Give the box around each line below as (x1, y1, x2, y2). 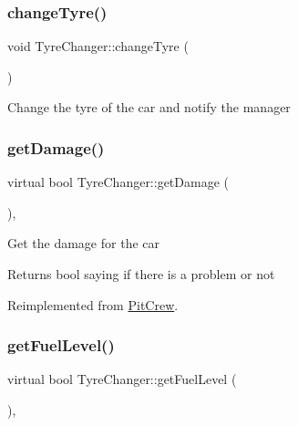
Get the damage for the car (7, 234, 159, 253)
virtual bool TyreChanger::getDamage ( (7, 172, 229, 192)
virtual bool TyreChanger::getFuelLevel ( (7, 369, 237, 389)
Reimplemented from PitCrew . (7, 295, 179, 314)
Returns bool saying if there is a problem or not (7, 265, 275, 283)
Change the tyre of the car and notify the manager (7, 98, 291, 117)
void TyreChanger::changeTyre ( (7, 36, 189, 56)
